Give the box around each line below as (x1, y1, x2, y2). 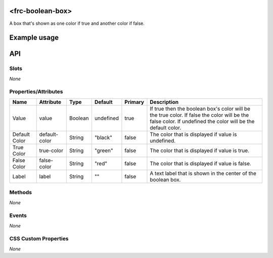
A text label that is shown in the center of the (150, 170, 256, 177)
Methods (9, 189, 32, 196)
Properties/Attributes (9, 88, 63, 95)
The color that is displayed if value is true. (150, 147, 250, 154)
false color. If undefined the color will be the (150, 118, 255, 125)
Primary (124, 98, 144, 105)
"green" (94, 147, 113, 154)
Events (9, 212, 27, 219)
